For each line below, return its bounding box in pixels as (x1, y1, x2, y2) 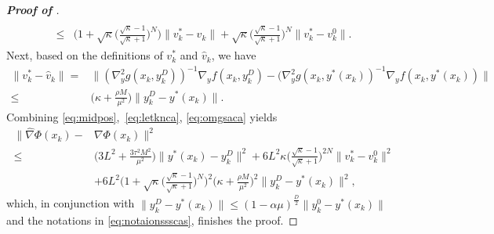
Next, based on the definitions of (6, 47, 163, 63)
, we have (211, 47, 256, 63)
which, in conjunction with (6, 195, 135, 211)
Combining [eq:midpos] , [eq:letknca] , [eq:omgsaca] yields (6, 108, 278, 124)
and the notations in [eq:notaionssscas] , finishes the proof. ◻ (6, 211, 298, 228)
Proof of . (6, 2, 60, 17)
